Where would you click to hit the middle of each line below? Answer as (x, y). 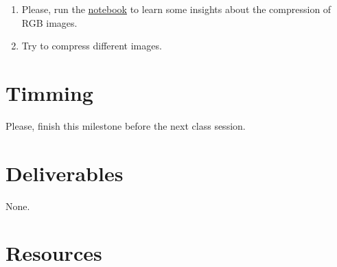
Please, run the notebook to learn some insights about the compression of (176, 9)
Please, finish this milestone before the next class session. (126, 125)
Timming (49, 92)
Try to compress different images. (92, 46)
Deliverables (65, 173)
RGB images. (49, 22)
